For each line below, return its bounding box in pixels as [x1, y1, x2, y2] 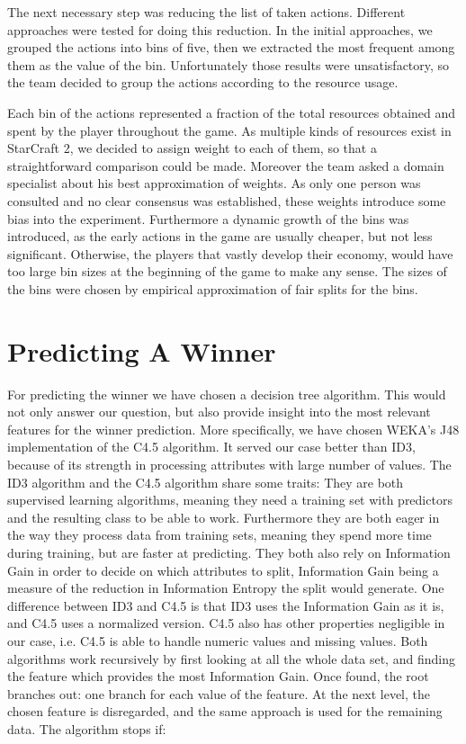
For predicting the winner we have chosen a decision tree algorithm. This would [7, 384, 446, 403]
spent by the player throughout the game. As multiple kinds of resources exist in [7, 121, 452, 139]
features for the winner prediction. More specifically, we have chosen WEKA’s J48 [7, 419, 460, 438]
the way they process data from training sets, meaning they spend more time [7, 525, 432, 544]
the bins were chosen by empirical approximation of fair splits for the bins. [7, 279, 418, 298]
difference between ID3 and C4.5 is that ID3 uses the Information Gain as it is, [7, 596, 444, 614]
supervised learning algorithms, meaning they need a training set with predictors [7, 490, 453, 509]
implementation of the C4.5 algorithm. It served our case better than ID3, [7, 437, 416, 456]
